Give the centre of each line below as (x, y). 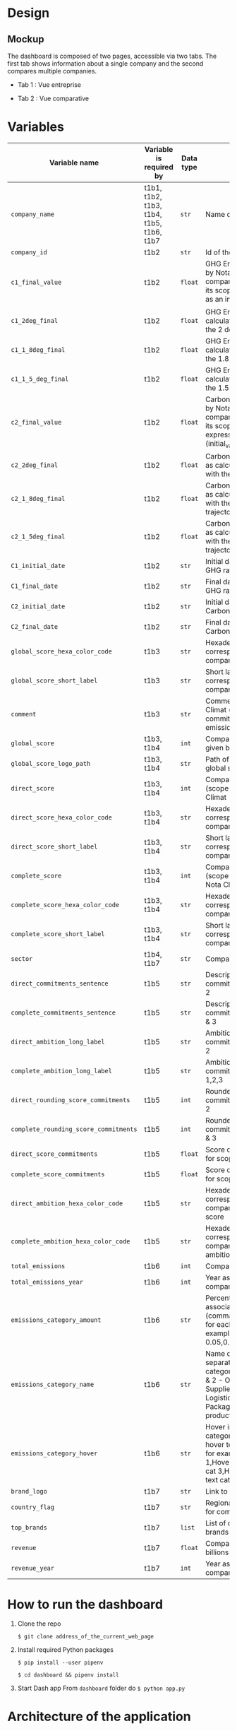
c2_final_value (36, 422)
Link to (217, 1491)
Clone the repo (39, 1624)
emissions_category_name (53, 1385)
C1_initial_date (38, 566)
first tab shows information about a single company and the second (105, 64)
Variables (36, 127)
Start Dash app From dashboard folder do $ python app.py (101, 1688)
